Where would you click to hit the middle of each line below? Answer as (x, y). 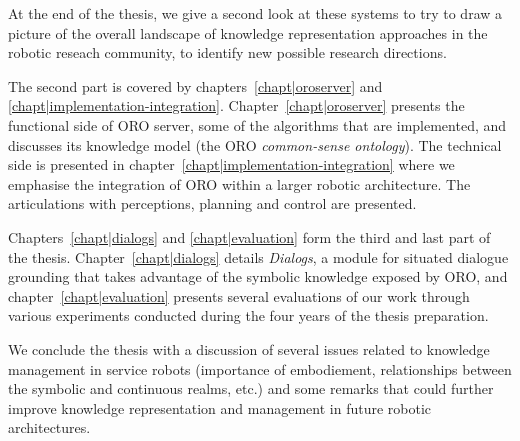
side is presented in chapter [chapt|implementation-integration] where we (231, 164)
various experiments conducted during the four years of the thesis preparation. (248, 315)
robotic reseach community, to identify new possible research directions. (227, 52)
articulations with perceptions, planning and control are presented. (212, 203)
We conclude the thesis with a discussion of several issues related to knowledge (249, 348)
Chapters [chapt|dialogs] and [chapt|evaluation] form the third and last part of (249, 236)
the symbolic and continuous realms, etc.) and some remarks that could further (251, 388)
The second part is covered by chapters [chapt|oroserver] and (195, 85)
